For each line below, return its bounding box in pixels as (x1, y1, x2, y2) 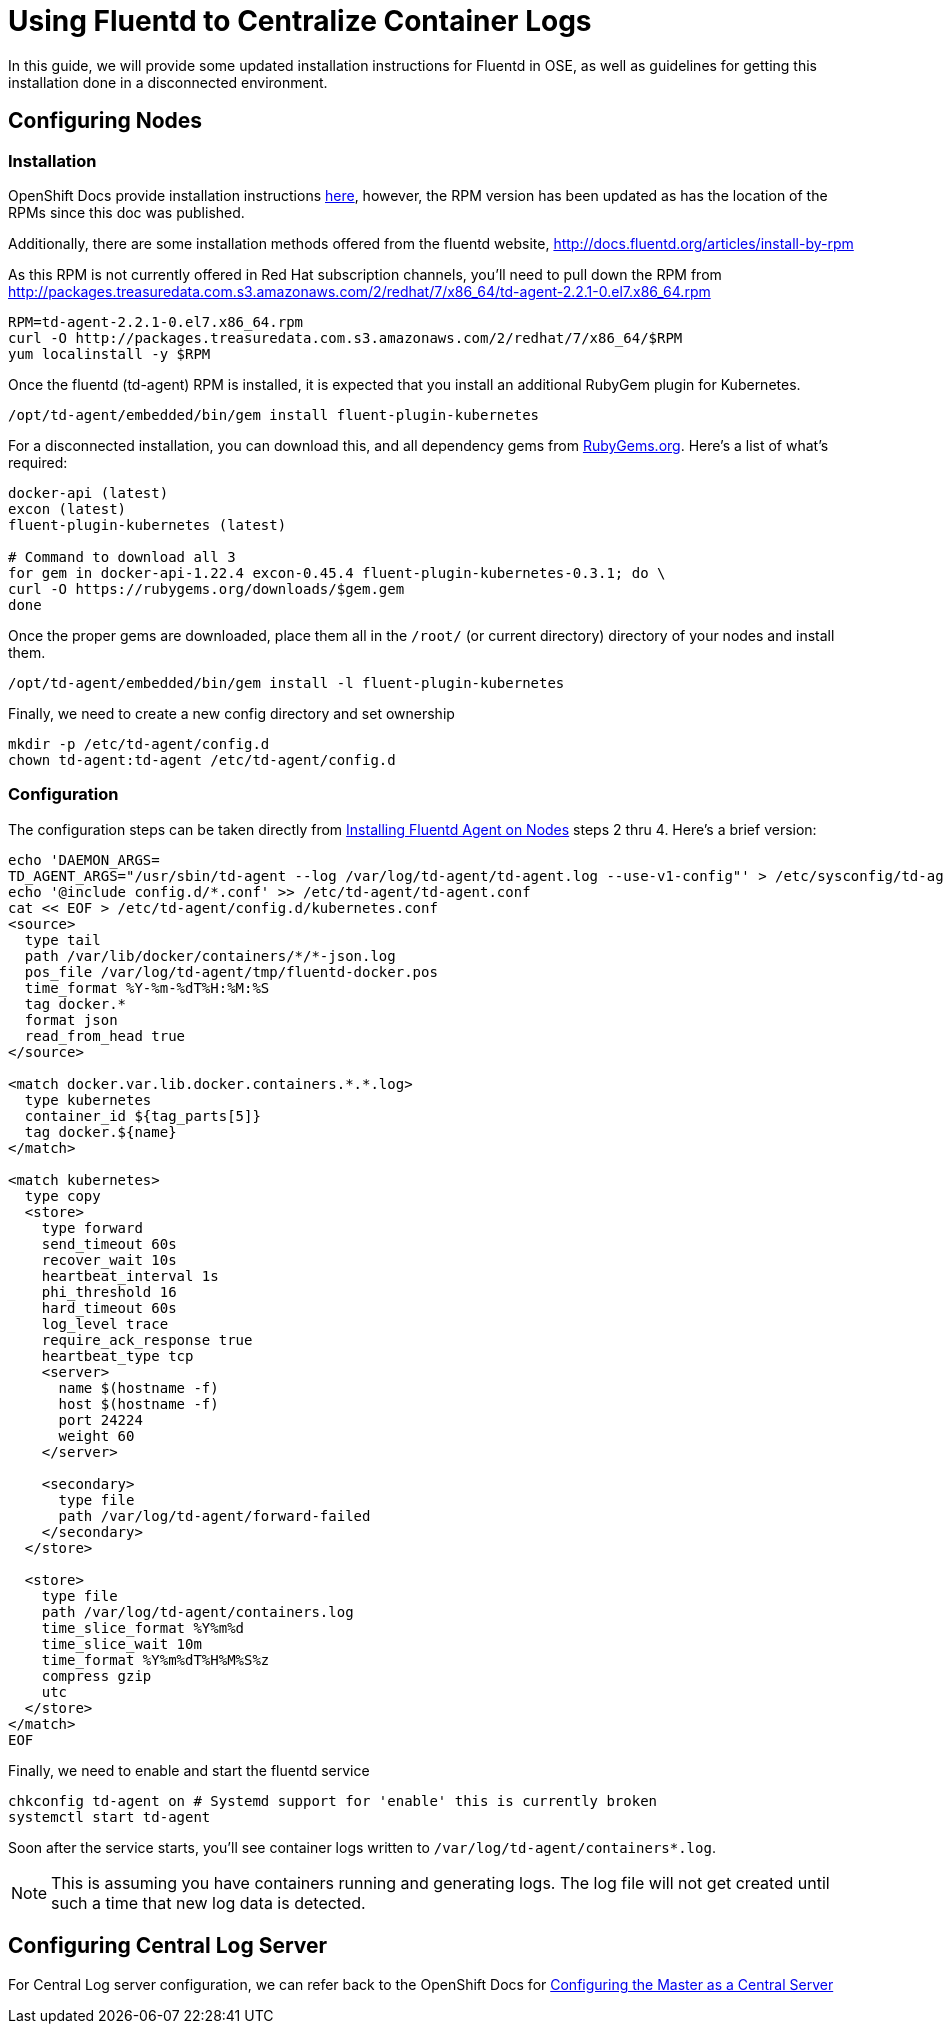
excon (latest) (8, 500, 127, 517)
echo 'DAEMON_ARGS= (8, 851, 160, 868)
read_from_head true (24, 1027, 186, 1044)
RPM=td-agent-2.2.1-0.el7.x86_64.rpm (8, 313, 304, 330)
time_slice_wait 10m (41, 1635, 202, 1652)
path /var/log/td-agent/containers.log (41, 1603, 354, 1620)
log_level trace (41, 1315, 169, 1332)
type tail (24, 931, 101, 948)
